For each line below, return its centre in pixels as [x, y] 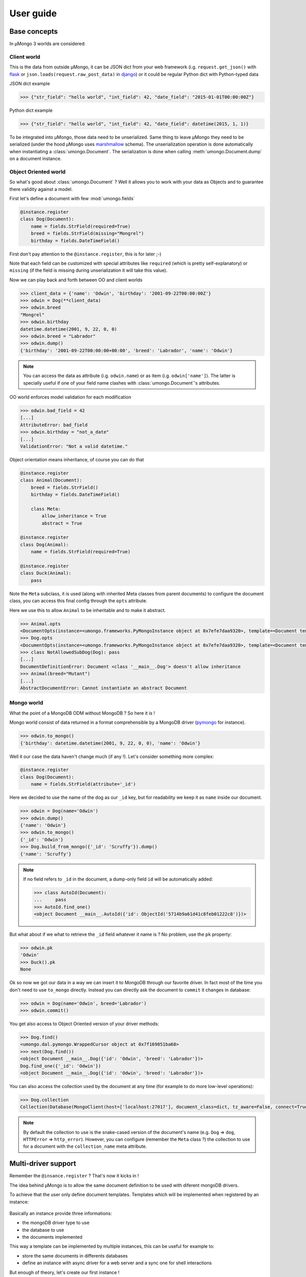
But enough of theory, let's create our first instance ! [65, 1272]
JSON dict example [30, 83]
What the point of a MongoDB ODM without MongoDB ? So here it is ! [82, 713]
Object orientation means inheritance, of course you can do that [77, 459]
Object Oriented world [37, 172]
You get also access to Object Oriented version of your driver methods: [84, 1024]
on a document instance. [35, 159]
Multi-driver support [43, 1164]
